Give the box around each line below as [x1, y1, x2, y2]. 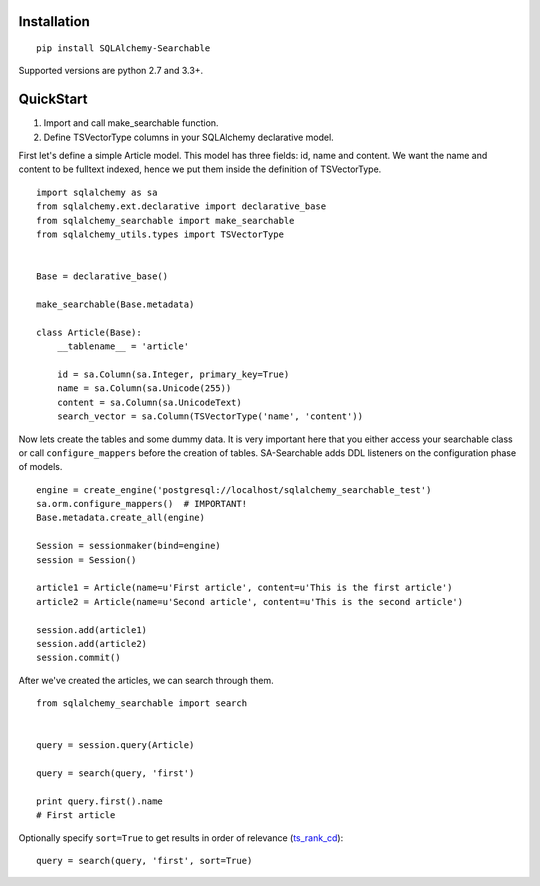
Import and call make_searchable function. [43, 117, 219, 129]
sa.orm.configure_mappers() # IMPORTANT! [36, 498, 248, 510]
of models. [18, 461, 63, 473]
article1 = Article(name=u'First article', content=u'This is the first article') [36, 582, 453, 594]
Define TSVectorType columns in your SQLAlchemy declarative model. [43, 131, 334, 143]
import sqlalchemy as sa [36, 186, 158, 198]
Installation [18, 13, 90, 30]
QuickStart [18, 91, 89, 108]
